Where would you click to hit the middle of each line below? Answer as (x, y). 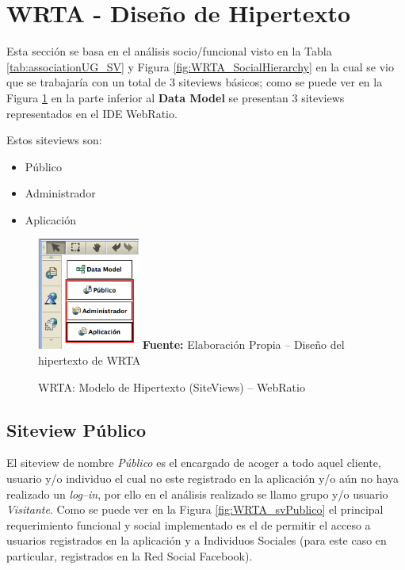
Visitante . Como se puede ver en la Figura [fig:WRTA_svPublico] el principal (195, 509)
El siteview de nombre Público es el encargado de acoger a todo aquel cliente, (194, 463)
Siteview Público (76, 429)
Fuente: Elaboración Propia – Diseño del (243, 344)
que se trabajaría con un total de (86, 82)
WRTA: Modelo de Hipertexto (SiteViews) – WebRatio (172, 386)
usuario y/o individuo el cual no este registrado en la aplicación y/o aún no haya (203, 478)
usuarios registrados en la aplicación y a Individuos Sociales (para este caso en (197, 540)
